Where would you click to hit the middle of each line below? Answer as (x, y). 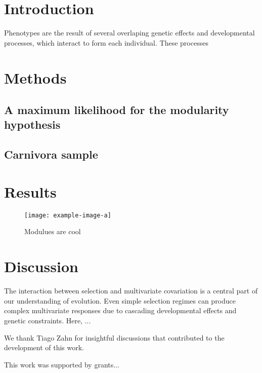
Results (30, 191)
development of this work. (44, 347)
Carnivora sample (51, 154)
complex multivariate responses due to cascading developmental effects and (120, 310)
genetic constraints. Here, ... (48, 320)
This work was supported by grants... (62, 364)
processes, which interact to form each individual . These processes (106, 42)
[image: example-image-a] (68, 215)
